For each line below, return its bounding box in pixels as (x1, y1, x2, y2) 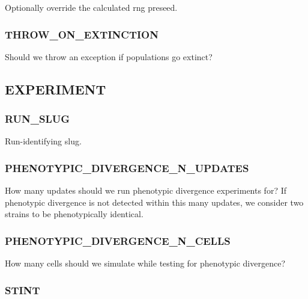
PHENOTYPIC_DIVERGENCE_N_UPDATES (5, 160, 249, 175)
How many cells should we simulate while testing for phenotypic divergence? (5, 257, 286, 270)
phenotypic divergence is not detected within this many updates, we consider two (5, 196, 304, 208)
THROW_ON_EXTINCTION (5, 26, 159, 42)
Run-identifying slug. (5, 135, 82, 147)
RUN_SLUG (5, 111, 70, 126)
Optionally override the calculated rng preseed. (5, 1, 178, 13)
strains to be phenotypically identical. (5, 208, 143, 220)
